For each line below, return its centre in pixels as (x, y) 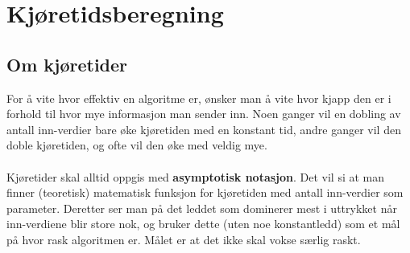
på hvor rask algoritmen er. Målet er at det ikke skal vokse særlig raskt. (184, 239)
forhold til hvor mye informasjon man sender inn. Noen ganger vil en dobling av (204, 114)
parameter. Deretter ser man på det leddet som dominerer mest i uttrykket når (202, 208)
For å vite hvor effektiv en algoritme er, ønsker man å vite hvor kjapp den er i (199, 98)
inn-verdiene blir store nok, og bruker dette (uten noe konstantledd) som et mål (203, 224)
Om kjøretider (67, 64)
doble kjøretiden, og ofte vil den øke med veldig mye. (137, 145)
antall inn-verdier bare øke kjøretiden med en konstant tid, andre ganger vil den (204, 129)
